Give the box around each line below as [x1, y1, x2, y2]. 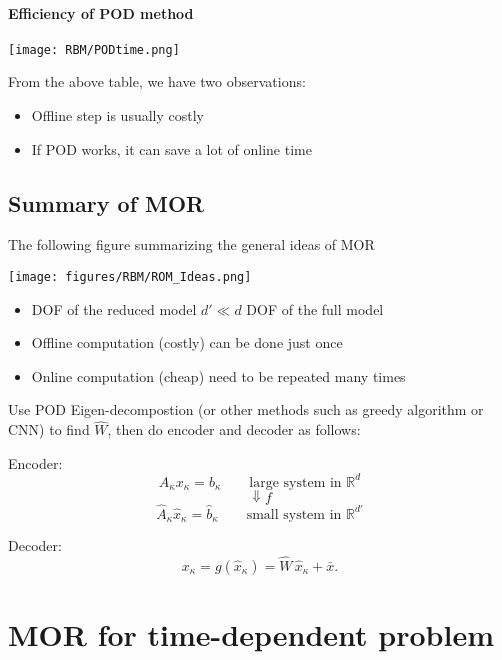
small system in [246, 507, 342, 522]
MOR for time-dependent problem [8, 614, 494, 655]
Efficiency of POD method [8, 2, 194, 23]
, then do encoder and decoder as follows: [107, 419, 361, 440]
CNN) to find [8, 419, 90, 440]
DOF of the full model [246, 298, 384, 319]
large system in [249, 475, 342, 490]
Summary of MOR [8, 187, 205, 218]
